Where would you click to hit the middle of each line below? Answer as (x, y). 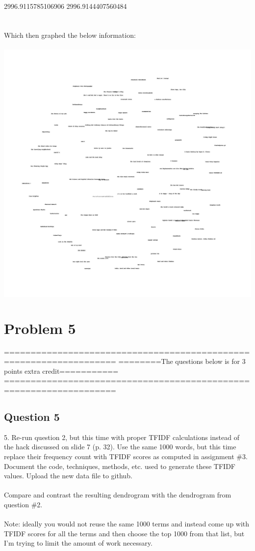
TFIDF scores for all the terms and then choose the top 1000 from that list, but (124, 533)
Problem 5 (40, 328)
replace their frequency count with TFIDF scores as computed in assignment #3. (126, 456)
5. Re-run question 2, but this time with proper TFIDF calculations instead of (122, 437)
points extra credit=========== (61, 371)
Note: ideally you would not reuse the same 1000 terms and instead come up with (127, 524)
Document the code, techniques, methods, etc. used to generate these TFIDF (120, 466)
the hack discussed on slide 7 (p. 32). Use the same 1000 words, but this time (120, 447)
